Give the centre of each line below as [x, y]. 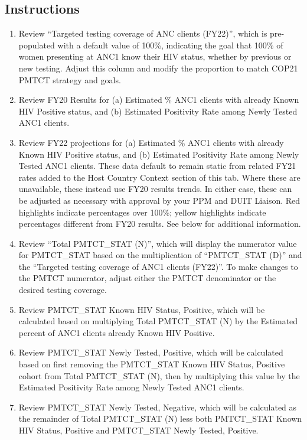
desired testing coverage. [63, 290]
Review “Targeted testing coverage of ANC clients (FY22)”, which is [143, 33]
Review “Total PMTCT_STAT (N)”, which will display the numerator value [158, 243]
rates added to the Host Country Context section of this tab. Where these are [159, 177]
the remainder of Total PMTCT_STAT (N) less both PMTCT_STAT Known [160, 418]
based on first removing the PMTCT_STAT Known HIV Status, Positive [152, 364]
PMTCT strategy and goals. [70, 79]
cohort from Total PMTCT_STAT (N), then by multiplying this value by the [159, 375]
